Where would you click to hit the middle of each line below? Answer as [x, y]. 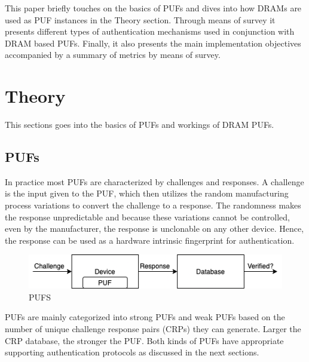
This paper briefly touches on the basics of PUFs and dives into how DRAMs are [153, 8]
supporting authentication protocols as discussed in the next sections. [132, 352]
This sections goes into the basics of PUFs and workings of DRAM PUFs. [140, 125]
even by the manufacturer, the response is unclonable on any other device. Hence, [154, 228]
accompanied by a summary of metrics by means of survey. [113, 55]
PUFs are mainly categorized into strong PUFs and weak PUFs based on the [145, 317]
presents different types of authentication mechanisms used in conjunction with [150, 31]
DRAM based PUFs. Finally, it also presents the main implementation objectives [153, 43]
